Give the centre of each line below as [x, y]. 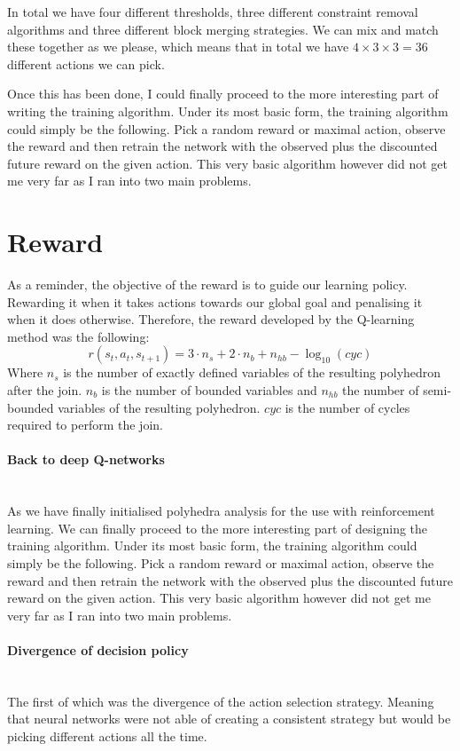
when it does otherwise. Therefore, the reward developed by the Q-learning [211, 319]
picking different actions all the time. [107, 735]
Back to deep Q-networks [86, 459]
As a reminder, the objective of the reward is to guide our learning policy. [207, 285]
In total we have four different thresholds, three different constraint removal [213, 12]
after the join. [45, 390]
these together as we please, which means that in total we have [178, 47]
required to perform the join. [85, 425]
